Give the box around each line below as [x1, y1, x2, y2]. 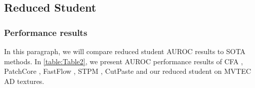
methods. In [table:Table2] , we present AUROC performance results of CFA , [4, 56, 243, 66]
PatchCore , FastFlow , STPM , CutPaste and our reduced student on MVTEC [4, 66, 251, 76]
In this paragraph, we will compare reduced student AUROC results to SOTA [4, 46, 246, 56]
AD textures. [4, 75, 45, 86]
